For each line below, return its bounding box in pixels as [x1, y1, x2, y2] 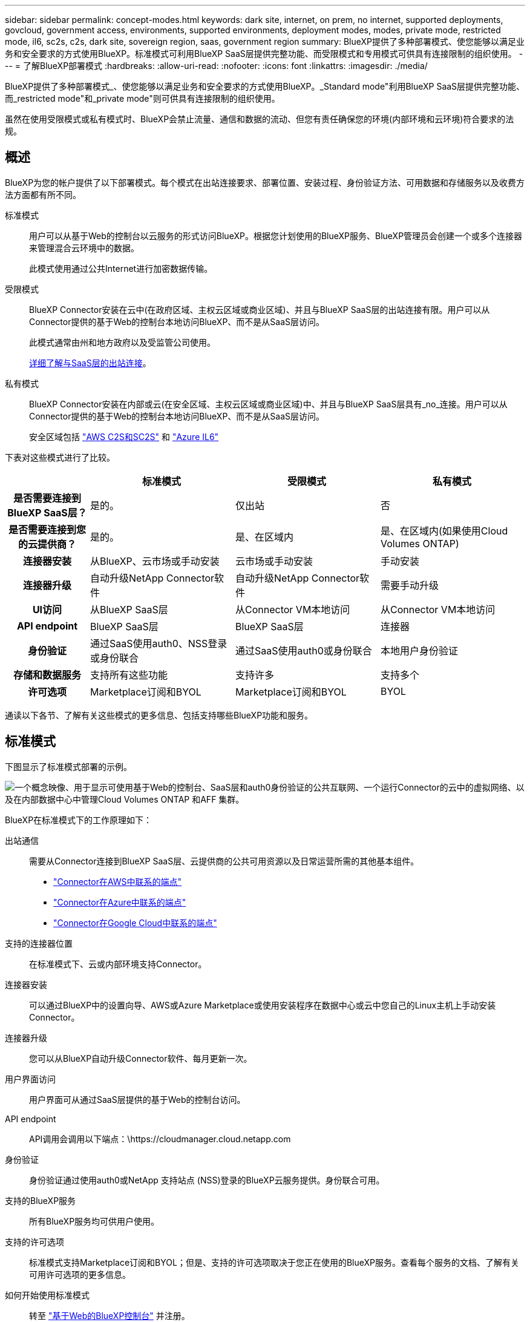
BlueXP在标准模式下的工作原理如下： [5, 814, 152, 825]
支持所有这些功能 [90, 668, 168, 681]
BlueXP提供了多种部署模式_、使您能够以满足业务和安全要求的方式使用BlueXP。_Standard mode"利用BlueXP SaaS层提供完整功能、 [5, 81, 525, 91]
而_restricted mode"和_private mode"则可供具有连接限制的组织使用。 [5, 93, 280, 104]
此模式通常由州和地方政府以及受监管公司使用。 [29, 337, 215, 347]
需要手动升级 [381, 579, 439, 591]
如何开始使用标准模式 [5, 1289, 90, 1300]
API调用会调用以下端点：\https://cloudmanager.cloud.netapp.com [29, 1133, 291, 1144]
